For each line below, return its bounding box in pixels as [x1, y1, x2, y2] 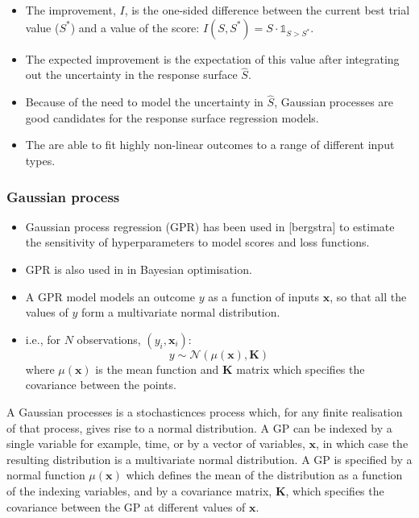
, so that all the [330, 288, 407, 305]
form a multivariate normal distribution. [81, 304, 280, 321]
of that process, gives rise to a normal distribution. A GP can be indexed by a [6, 419, 392, 436]
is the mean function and [95, 360, 219, 377]
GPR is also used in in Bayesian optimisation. [25, 261, 252, 277]
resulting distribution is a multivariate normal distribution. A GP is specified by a [6, 450, 413, 467]
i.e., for [25, 330, 61, 347]
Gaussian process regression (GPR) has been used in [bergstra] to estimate [25, 218, 395, 234]
